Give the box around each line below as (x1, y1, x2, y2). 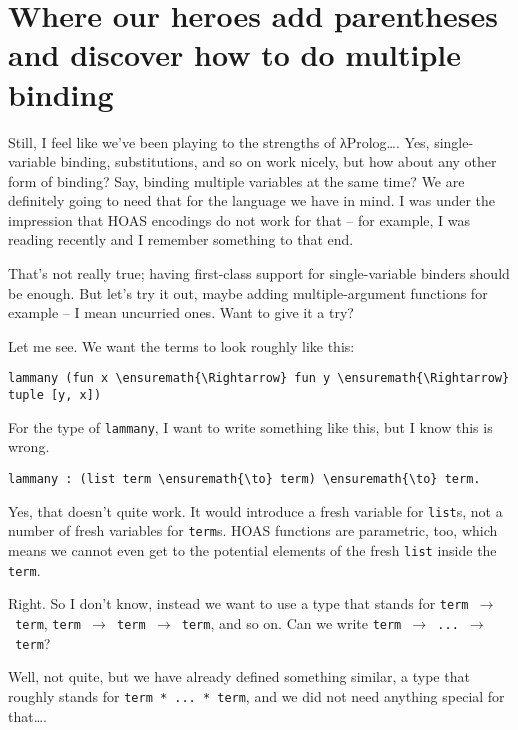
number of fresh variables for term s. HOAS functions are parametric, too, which (8, 520, 498, 541)
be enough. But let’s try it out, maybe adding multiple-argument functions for (8, 282, 488, 303)
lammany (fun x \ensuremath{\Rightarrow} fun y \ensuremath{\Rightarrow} (8, 371, 510, 386)
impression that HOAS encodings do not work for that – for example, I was (8, 209, 471, 230)
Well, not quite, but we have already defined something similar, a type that (8, 666, 470, 687)
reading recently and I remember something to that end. (8, 229, 354, 250)
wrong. (8, 436, 50, 457)
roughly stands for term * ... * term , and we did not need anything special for (8, 685, 505, 706)
